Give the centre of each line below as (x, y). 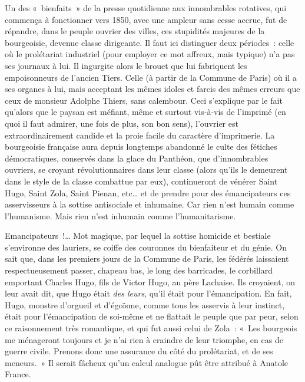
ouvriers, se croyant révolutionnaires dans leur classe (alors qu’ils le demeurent (146, 169)
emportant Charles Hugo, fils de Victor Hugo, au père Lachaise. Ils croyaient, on (150, 281)
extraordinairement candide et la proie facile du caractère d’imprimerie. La (140, 135)
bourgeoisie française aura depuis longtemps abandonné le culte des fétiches (141, 146)
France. (18, 374)
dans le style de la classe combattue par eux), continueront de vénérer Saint (141, 181)
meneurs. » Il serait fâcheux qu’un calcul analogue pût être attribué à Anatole (146, 362)
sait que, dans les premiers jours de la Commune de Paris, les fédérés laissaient (147, 258)
